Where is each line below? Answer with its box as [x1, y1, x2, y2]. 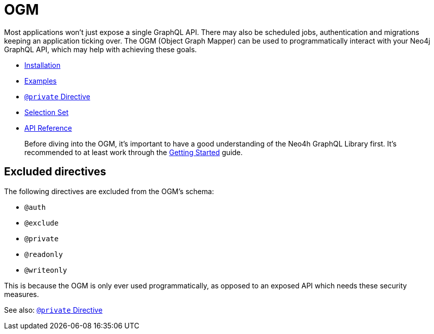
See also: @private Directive [4, 305, 103, 314]
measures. [4, 289, 39, 299]
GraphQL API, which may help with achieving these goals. [4, 45, 197, 54]
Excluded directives [4, 165, 106, 178]
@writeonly [24, 266, 67, 274]
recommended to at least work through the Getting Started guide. [24, 147, 243, 157]
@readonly [24, 250, 63, 258]
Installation [24, 60, 61, 69]
